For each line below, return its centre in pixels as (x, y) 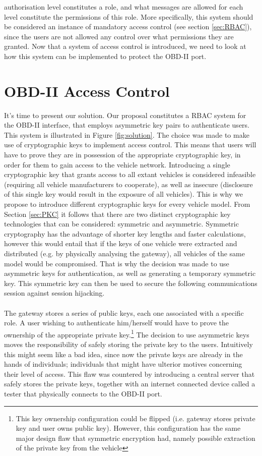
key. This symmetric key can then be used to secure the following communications (131, 283)
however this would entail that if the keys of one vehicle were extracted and (121, 243)
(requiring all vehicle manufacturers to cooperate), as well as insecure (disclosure (128, 184)
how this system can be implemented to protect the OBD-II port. (105, 56)
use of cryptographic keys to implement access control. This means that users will (130, 145)
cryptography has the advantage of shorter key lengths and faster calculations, (125, 233)
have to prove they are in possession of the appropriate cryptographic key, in (122, 155)
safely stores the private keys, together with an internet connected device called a (130, 384)
